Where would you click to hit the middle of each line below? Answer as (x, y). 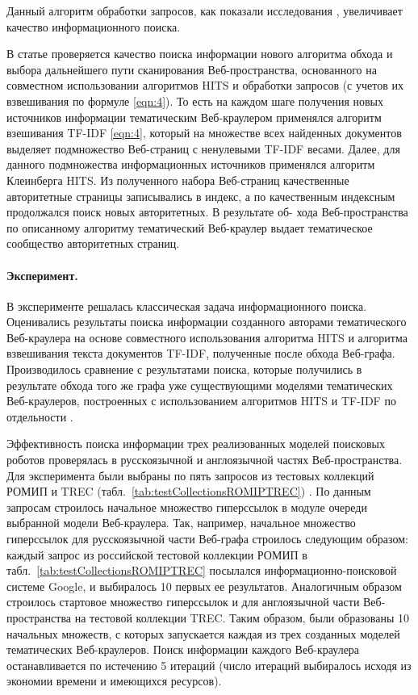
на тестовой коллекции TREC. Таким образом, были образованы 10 (242, 617)
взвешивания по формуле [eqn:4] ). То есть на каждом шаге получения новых (195, 100)
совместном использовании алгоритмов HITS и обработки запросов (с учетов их (205, 85)
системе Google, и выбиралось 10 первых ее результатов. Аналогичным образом (204, 586)
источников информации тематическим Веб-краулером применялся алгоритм (194, 117)
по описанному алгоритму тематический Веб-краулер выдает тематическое (190, 227)
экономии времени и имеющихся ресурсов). (114, 681)
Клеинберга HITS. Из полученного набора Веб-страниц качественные (178, 180)
